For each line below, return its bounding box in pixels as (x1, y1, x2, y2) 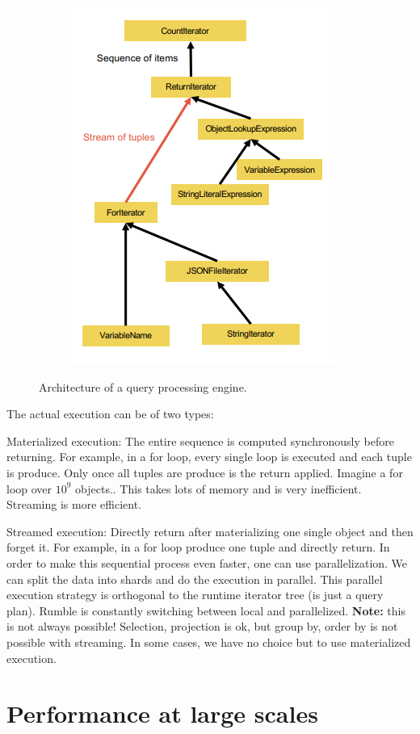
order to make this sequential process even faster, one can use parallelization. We (6, 554, 408, 571)
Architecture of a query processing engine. (39, 378, 247, 395)
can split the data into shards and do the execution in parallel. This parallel (6, 570, 383, 587)
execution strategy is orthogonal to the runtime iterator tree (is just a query (6, 586, 384, 603)
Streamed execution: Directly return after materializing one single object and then (6, 522, 414, 539)
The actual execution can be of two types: (6, 405, 214, 422)
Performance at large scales (6, 697, 318, 730)
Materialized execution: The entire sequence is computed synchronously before (6, 432, 394, 449)
